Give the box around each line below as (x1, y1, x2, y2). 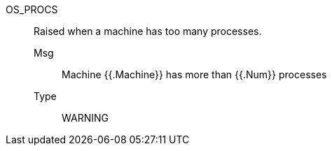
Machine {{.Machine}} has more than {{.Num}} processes (62, 69, 327, 80)
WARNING (62, 112, 109, 124)
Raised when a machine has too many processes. (34, 25, 262, 37)
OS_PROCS (6, 3, 58, 15)
